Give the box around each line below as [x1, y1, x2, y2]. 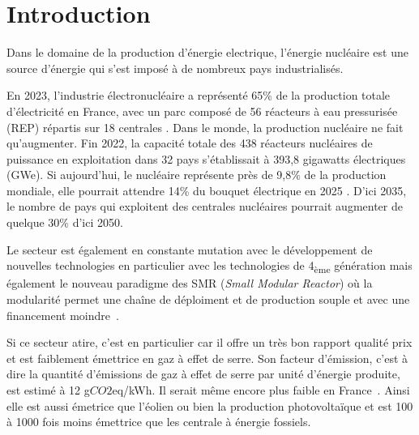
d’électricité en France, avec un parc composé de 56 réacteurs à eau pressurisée [6, 102, 398, 119]
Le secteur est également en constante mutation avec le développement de [6, 241, 373, 258]
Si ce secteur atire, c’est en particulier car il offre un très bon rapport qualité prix [6, 334, 413, 351]
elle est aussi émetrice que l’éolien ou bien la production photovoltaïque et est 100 [6, 397, 413, 414]
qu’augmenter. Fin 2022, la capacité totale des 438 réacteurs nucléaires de [6, 134, 373, 151]
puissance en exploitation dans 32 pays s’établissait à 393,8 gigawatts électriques [6, 150, 406, 167]
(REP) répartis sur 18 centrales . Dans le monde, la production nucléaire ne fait [6, 118, 404, 135]
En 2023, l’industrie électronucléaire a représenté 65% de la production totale [6, 87, 391, 104]
